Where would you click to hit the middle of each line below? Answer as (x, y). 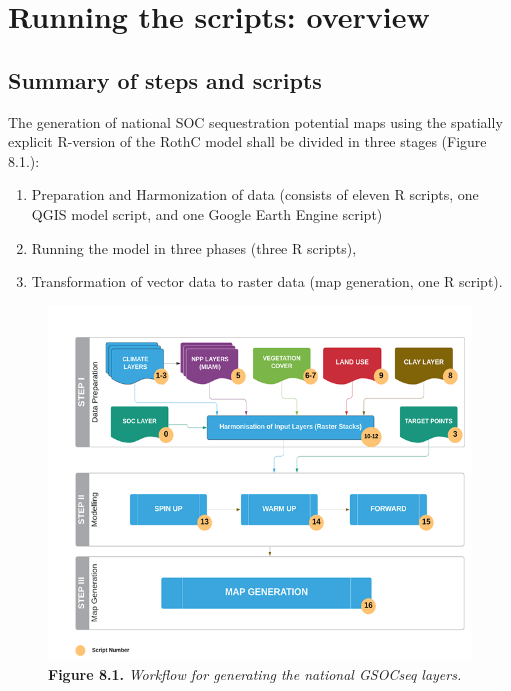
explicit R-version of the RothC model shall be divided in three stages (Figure (247, 141)
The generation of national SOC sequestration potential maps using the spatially (255, 121)
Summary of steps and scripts (165, 79)
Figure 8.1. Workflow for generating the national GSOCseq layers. (255, 674)
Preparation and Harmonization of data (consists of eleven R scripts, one (255, 194)
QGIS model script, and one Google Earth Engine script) (207, 213)
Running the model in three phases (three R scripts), (194, 247)
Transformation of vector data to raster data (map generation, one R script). (267, 281)
